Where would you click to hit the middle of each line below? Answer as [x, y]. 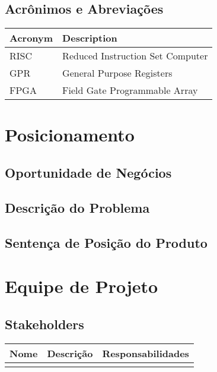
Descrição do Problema [77, 207]
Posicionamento [70, 135]
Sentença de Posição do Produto [106, 242]
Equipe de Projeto [82, 286]
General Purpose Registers [117, 73]
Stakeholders [44, 324]
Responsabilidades [146, 353]
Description [90, 38]
